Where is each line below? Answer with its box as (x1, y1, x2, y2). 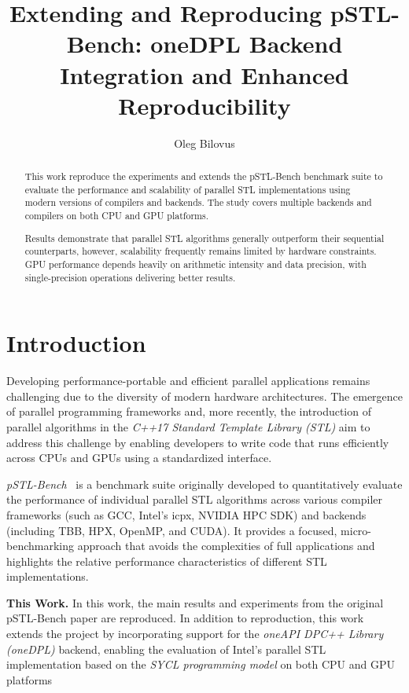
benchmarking (6, 537, 75, 554)
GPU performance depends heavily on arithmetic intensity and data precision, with (24, 257, 367, 270)
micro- (341, 522, 372, 538)
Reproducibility (118, 89, 291, 121)
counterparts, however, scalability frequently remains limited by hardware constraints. (24, 244, 377, 258)
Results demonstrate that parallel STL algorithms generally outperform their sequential (24, 231, 385, 244)
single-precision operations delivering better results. (24, 270, 236, 284)
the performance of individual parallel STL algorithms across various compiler (6, 491, 382, 508)
